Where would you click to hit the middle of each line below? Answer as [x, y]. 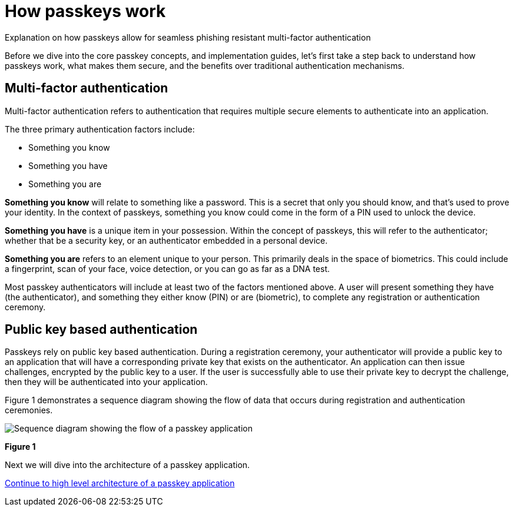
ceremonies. [29, 410]
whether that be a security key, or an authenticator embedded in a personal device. [166, 240]
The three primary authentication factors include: [100, 129]
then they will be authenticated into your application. [106, 382]
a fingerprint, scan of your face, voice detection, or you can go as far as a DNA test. [168, 268]
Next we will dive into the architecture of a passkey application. [127, 465]
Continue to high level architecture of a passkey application [120, 483]
